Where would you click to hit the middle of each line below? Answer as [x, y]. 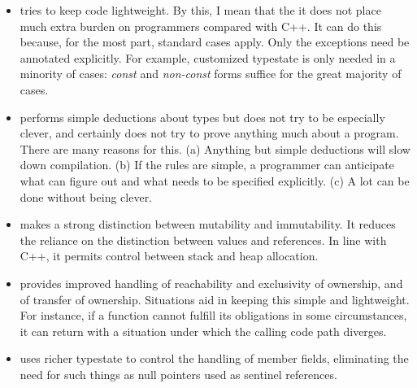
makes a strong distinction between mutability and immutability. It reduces [208, 224]
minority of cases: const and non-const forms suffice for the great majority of [211, 74]
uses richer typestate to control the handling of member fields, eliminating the [214, 358]
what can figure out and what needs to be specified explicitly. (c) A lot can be [215, 180]
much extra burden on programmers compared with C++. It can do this [201, 26]
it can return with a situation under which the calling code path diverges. [203, 331]
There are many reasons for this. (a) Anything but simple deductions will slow [215, 148]
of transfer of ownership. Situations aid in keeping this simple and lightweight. [215, 299]
